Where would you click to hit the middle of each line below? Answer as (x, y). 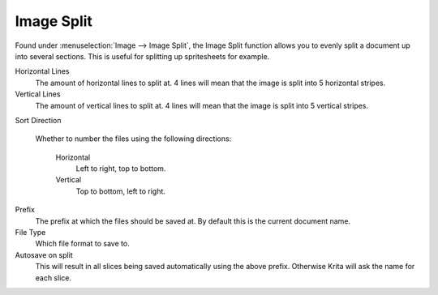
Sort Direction (38, 120)
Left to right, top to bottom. (121, 169)
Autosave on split (44, 254)
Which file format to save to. (82, 244)
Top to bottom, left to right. (121, 191)
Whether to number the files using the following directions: (133, 139)
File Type (30, 233)
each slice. (54, 278)
